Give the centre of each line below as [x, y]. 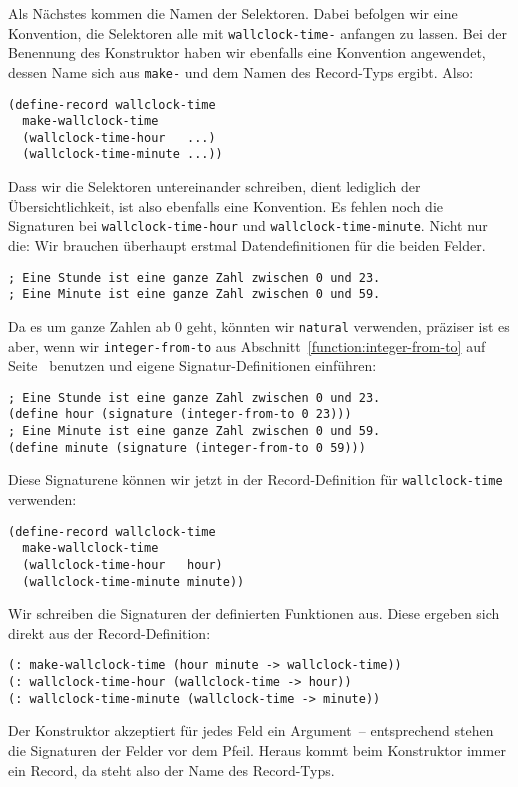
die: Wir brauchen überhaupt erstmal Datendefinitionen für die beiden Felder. [247, 244]
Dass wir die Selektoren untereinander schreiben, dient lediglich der [214, 186]
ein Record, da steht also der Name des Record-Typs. [171, 769]
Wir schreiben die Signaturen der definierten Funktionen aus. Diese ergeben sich [254, 613]
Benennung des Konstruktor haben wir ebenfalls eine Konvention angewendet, [247, 52]
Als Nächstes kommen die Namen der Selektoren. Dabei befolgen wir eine [233, 13]
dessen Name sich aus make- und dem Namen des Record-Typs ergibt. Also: [241, 71]
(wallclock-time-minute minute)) [133, 581]
